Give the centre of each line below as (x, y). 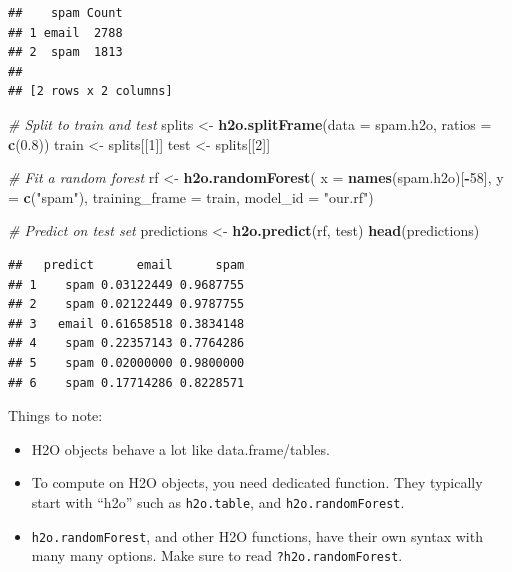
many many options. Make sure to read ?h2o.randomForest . (217, 555)
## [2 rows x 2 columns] (90, 91)
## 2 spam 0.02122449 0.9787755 (126, 304)
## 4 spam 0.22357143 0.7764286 (126, 343)
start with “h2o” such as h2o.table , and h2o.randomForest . (218, 501)
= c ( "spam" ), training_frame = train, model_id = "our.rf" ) (191, 196)
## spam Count (65, 13)
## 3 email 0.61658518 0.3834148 (126, 323)
